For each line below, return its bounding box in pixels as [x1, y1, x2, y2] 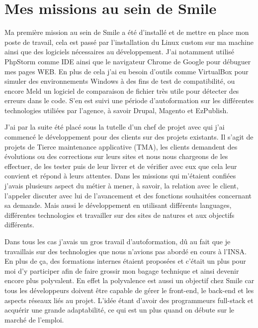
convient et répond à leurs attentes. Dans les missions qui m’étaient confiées [4, 170, 236, 181]
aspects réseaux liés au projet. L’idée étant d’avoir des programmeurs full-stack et [4, 295, 254, 305]
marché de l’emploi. [4, 314, 64, 325]
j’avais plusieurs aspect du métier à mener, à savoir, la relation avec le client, [4, 180, 239, 191]
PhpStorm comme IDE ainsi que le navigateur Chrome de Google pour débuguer [4, 56, 251, 66]
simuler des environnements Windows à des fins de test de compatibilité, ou [4, 76, 235, 86]
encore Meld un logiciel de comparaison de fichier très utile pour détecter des [4, 85, 239, 96]
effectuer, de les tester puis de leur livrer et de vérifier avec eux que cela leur [4, 161, 237, 171]
